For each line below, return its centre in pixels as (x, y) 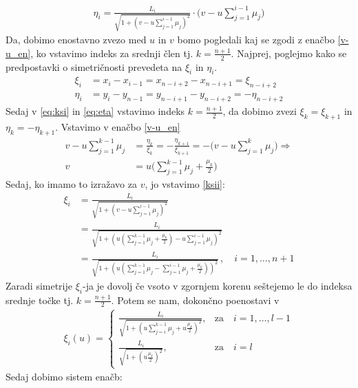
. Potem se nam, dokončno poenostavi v (195, 300)
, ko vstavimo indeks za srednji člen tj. (112, 53)
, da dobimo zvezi (260, 111)
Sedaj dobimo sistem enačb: (64, 377)
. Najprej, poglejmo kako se (289, 53)
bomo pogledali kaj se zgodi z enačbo (256, 40)
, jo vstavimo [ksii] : (185, 184)
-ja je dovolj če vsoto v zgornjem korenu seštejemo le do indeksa (217, 285)
